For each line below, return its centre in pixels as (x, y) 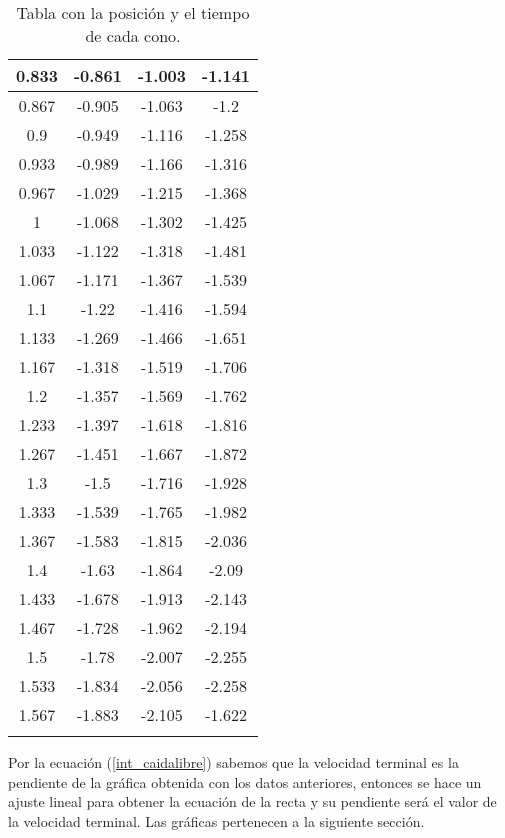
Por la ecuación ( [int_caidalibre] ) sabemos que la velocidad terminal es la (233, 762)
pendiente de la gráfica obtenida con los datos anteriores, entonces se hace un (245, 781)
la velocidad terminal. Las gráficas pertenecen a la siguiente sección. (216, 820)
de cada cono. (133, 35)
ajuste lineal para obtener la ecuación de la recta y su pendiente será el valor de (252, 801)
